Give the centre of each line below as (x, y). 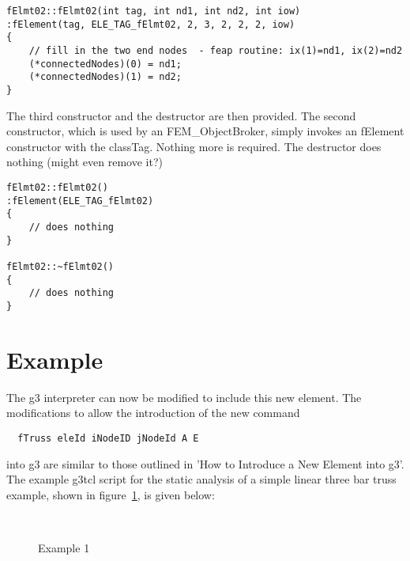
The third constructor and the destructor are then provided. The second (181, 115)
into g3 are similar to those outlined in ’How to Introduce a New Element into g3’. (205, 463)
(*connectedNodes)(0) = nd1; (105, 64)
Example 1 (64, 547)
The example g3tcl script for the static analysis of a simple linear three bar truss (201, 479)
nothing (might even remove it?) (85, 162)
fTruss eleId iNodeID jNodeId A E (108, 438)
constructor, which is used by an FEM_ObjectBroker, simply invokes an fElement (205, 131)
